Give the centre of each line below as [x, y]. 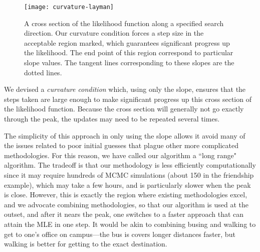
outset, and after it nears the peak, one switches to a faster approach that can [124, 214]
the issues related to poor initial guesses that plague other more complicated [121, 145]
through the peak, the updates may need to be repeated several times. [112, 118]
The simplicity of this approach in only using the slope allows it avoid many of [125, 135]
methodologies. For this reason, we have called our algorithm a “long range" [120, 155]
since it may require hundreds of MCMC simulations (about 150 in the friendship [129, 174]
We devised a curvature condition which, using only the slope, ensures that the [125, 89]
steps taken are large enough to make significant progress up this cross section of [128, 99]
